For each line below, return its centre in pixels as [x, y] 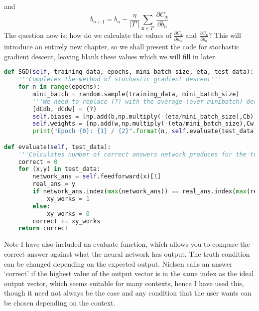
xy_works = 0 [68, 214]
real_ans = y [54, 184]
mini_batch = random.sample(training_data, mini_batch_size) [136, 94]
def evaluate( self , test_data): [58, 147]
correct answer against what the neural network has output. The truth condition [127, 253]
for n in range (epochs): [59, 87]
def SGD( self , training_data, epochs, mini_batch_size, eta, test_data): [129, 72]
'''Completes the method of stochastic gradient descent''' [120, 79]
